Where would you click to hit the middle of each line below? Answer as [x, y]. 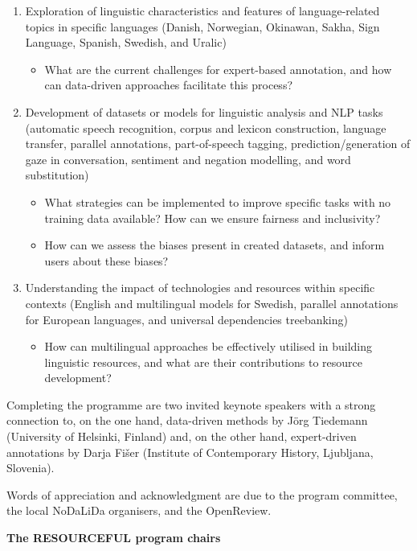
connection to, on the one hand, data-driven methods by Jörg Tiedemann [187, 420]
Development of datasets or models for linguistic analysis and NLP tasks [204, 111]
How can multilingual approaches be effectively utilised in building [208, 346]
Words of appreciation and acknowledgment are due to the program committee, [202, 494]
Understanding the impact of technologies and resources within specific [200, 288]
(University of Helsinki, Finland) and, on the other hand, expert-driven [182, 436]
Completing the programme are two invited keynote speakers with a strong [191, 404]
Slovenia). [31, 468]
